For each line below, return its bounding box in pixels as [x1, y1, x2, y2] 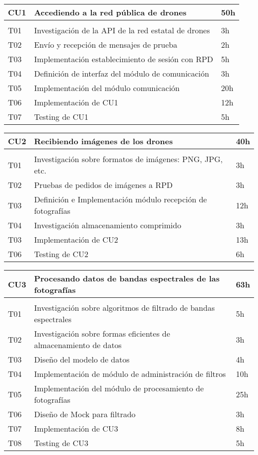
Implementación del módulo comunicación [34, 82, 180, 93]
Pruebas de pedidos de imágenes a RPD [34, 179, 173, 190]
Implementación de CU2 [34, 234, 118, 245]
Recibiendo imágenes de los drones [34, 135, 173, 147]
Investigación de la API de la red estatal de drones [34, 24, 210, 36]
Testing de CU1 [34, 111, 89, 122]
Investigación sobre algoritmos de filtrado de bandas [34, 302, 215, 313]
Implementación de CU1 [34, 96, 118, 108]
